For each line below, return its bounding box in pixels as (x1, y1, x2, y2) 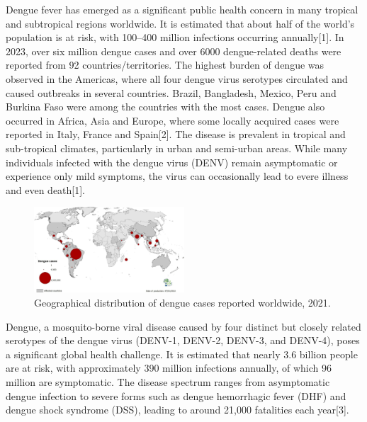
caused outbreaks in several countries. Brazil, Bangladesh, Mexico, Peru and (6, 85, 337, 100)
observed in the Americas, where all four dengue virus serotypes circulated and (6, 71, 348, 86)
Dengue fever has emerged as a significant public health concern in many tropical (6, 2, 358, 16)
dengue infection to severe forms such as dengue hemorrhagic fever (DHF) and (6, 388, 346, 403)
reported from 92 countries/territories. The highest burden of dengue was (6, 57, 324, 72)
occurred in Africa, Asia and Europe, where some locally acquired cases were (6, 113, 339, 127)
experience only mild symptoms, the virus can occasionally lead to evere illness (6, 169, 349, 183)
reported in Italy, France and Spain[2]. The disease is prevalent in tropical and (6, 127, 346, 142)
